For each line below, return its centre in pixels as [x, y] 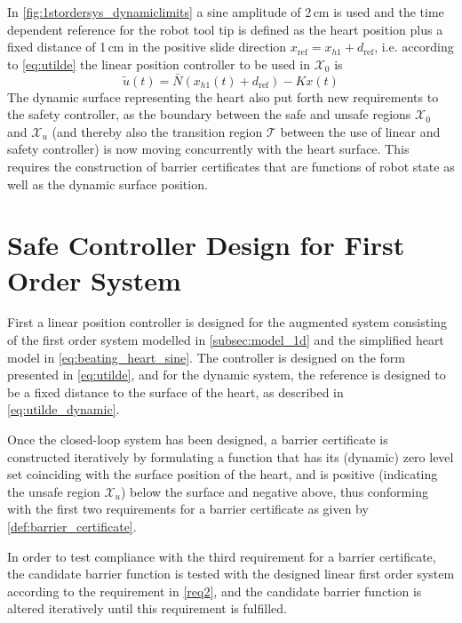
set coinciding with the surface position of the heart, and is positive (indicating [223, 474]
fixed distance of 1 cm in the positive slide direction [147, 47]
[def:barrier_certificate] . [72, 526]
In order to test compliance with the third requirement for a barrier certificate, [222, 556]
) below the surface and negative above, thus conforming [274, 491]
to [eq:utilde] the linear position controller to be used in [159, 64]
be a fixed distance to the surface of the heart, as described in [175, 391]
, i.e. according [414, 47]
